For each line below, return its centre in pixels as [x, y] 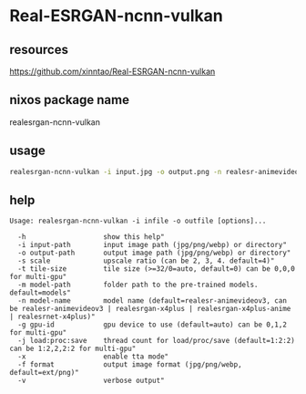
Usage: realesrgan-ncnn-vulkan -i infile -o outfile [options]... [138, 221]
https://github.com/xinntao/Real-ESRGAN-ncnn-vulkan [112, 71]
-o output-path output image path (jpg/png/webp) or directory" [154, 253]
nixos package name [70, 100]
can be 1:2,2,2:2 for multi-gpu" [73, 349]
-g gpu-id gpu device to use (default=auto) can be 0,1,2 [152, 325]
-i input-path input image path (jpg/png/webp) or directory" [152, 245]
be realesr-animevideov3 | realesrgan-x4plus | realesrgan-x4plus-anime [150, 309]
